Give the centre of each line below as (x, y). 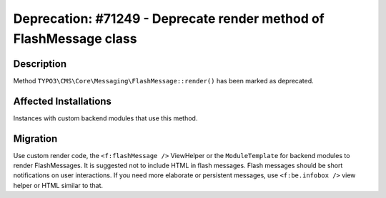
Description (40, 64)
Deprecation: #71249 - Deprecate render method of (169, 19)
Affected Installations (63, 101)
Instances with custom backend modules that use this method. (105, 118)
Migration (35, 139)
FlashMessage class (75, 38)
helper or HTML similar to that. (58, 185)
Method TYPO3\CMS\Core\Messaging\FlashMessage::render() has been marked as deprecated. (163, 80)
